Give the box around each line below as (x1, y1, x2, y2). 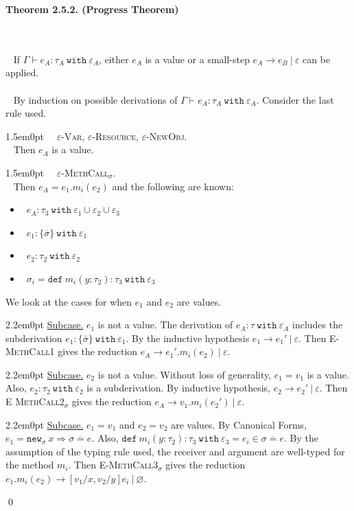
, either (99, 52, 129, 66)
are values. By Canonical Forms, (171, 417, 307, 431)
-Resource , (92, 128, 139, 143)
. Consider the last (256, 92, 334, 106)
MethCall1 (5, 344, 55, 359)
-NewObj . (146, 128, 187, 143)
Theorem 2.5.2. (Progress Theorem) (5, 2, 179, 16)
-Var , (61, 128, 85, 143)
